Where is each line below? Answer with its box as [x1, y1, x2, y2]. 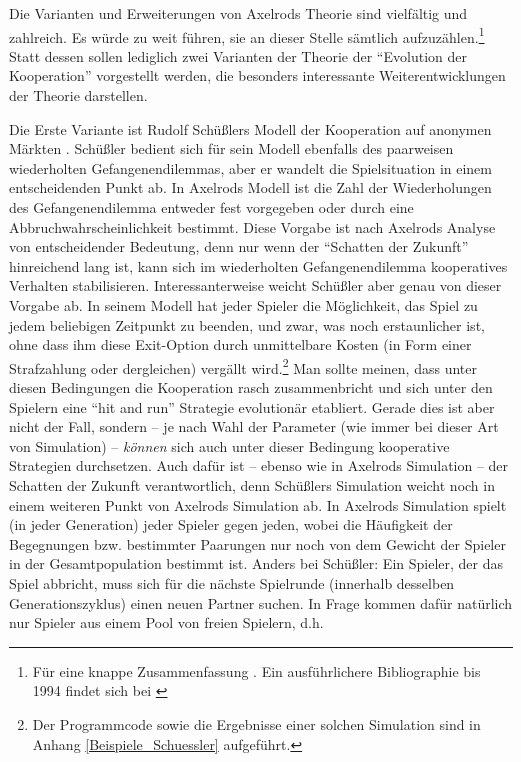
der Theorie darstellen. [9, 85, 148, 106]
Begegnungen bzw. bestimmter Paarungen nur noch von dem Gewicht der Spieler [9, 533, 506, 554]
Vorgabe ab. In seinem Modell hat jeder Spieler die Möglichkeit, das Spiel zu [9, 294, 478, 315]
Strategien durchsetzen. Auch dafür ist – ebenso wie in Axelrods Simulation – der [9, 455, 509, 476]
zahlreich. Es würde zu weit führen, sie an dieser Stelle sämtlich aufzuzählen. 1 [9, 23, 485, 47]
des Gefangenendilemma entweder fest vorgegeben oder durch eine [9, 197, 414, 217]
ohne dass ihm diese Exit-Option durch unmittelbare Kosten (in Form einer [9, 334, 472, 355]
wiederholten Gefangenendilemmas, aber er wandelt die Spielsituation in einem [9, 157, 492, 178]
